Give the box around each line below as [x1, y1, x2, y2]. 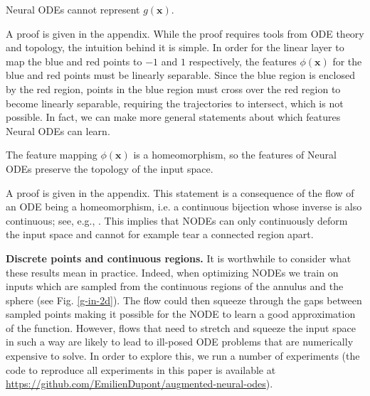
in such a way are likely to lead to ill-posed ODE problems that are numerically [6, 334, 354, 349]
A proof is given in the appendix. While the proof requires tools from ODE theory [6, 26, 364, 41]
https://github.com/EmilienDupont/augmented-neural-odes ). [6, 376, 273, 391]
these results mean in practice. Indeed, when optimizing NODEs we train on [6, 264, 339, 279]
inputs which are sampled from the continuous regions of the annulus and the [6, 279, 344, 294]
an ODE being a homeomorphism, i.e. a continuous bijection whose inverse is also [6, 199, 362, 214]
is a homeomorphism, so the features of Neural [133, 147, 337, 162]
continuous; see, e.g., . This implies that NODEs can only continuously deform [6, 213, 348, 228]
